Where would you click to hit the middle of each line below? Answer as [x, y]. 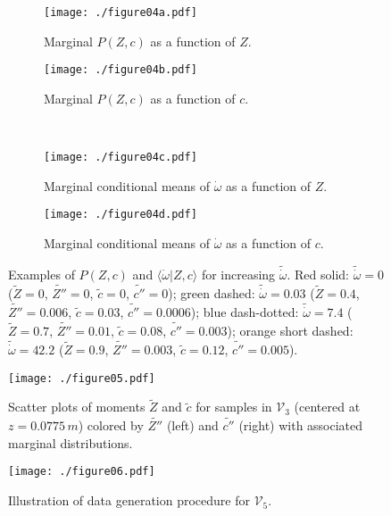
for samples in [234, 407]
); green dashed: [212, 293]
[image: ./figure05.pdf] [82, 378]
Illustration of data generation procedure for [129, 500]
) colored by [111, 425]
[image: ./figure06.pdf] [82, 472]
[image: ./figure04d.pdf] [121, 215]
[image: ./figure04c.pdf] [121, 158]
